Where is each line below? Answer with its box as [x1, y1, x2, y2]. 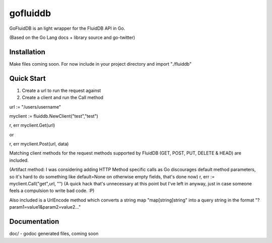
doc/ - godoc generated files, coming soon [9, 230, 99, 237]
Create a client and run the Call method [22, 94, 103, 101]
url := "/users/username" [9, 104, 61, 110]
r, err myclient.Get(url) [9, 122, 55, 128]
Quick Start [9, 74, 46, 83]
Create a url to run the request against [22, 87, 101, 93]
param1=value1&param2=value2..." [9, 204, 81, 210]
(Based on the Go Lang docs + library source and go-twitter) [9, 34, 135, 40]
